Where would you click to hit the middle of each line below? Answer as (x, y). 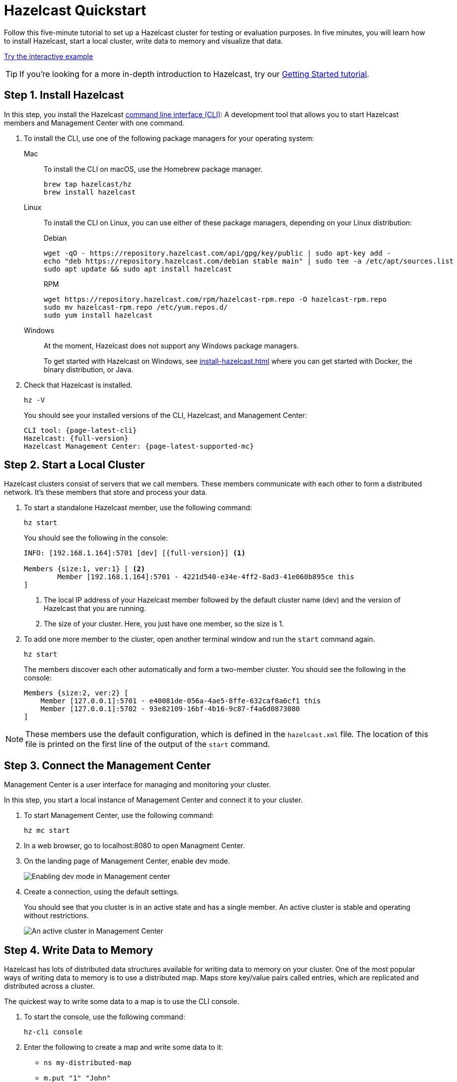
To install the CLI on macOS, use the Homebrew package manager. (153, 169)
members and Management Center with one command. (94, 123)
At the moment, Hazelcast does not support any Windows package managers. (171, 345)
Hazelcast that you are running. (95, 609)
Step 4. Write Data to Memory (79, 950)
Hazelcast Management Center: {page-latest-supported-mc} (139, 446)
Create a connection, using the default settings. (101, 892)
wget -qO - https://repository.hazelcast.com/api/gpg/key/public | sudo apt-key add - (217, 253)
